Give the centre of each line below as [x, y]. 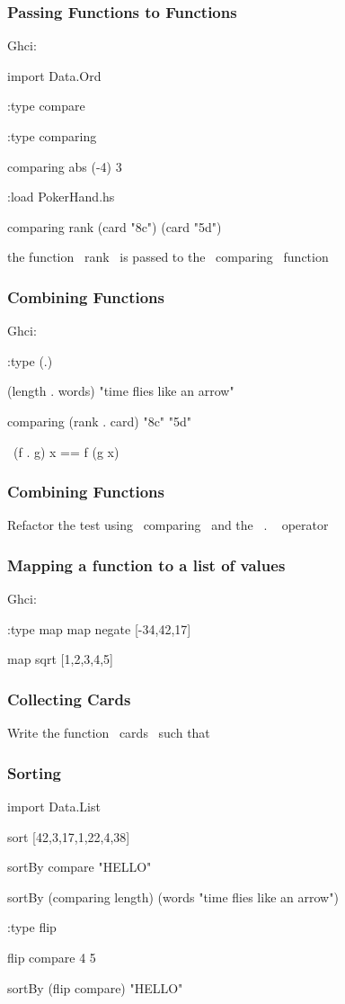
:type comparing [52, 136]
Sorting [35, 772]
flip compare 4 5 [52, 957]
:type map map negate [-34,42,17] [99, 628]
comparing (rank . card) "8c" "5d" [100, 421]
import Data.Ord [54, 75]
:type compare [46, 106]
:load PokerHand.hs [61, 197]
